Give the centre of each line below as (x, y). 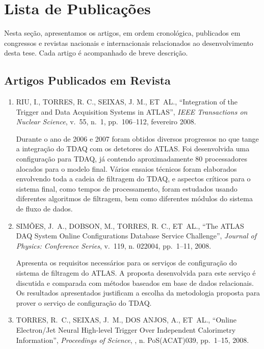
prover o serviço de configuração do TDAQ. (84, 302)
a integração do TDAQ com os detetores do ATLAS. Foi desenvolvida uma (133, 149)
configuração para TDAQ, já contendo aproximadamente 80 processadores (132, 159)
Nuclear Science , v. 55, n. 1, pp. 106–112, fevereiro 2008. (106, 122)
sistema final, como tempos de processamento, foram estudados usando (127, 188)
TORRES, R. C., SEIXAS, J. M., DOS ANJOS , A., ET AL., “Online (126, 320)
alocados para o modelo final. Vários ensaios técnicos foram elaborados (126, 168)
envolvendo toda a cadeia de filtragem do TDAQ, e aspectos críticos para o (133, 179)
